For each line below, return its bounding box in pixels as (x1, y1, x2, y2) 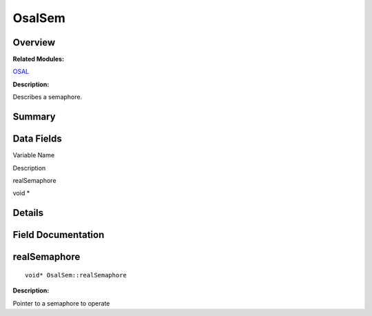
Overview (12, 37, 56, 48)
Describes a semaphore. (12, 93, 83, 101)
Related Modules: (12, 55, 65, 63)
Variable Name (12, 151, 55, 159)
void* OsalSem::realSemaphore (25, 271, 127, 279)
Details (12, 207, 44, 219)
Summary (12, 111, 56, 123)
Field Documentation (12, 229, 105, 241)
